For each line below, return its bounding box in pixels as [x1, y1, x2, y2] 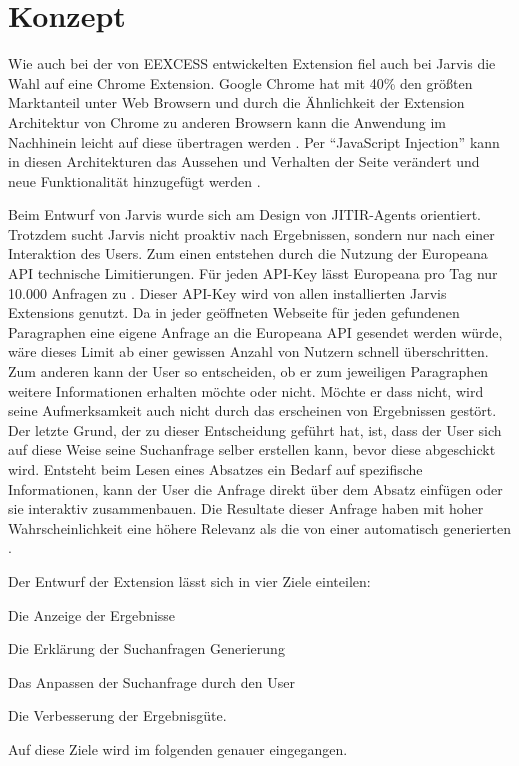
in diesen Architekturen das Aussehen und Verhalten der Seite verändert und [8, 151, 480, 172]
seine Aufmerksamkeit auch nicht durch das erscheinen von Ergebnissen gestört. [8, 400, 497, 421]
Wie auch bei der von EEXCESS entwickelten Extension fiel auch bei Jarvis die [8, 53, 496, 74]
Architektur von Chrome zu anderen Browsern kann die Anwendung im [8, 111, 447, 132]
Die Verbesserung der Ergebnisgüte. [8, 705, 227, 726]
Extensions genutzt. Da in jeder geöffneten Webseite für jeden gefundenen [8, 302, 460, 323]
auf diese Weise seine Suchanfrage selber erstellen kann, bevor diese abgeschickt [8, 439, 496, 460]
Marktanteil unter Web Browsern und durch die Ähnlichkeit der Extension [8, 92, 465, 113]
